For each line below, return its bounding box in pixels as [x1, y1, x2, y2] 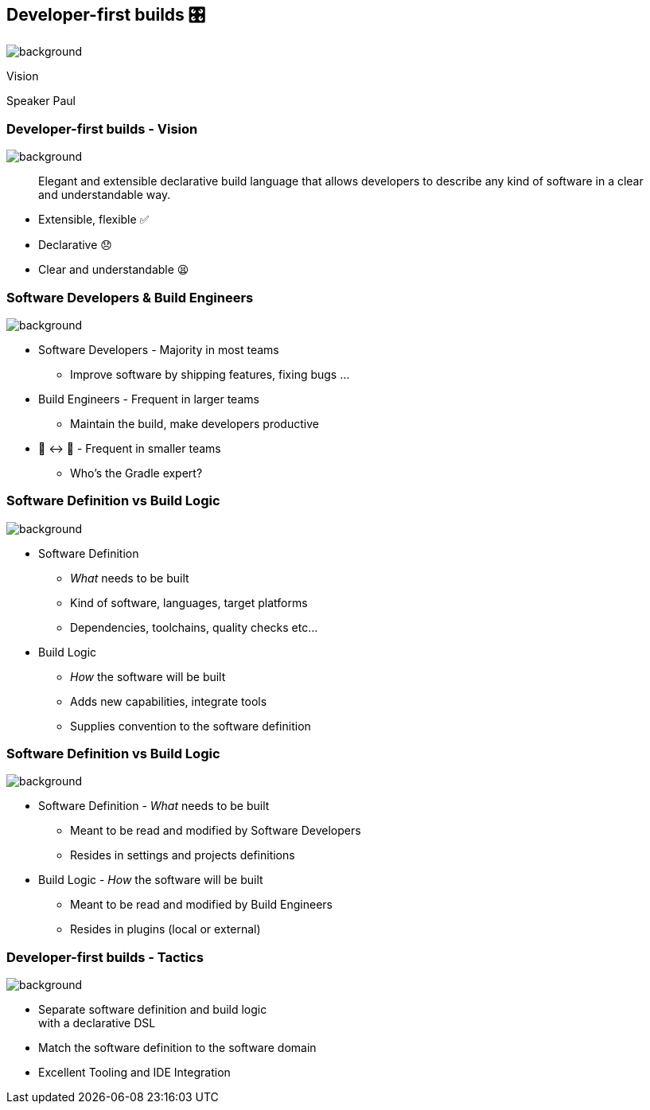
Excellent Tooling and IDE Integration [38, 1065, 231, 1080]
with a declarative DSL [38, 1016, 156, 1030]
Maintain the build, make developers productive [70, 416, 319, 430]
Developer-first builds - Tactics [6, 948, 204, 965]
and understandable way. [38, 188, 171, 202]
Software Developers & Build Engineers [6, 289, 254, 306]
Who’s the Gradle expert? [70, 465, 203, 480]
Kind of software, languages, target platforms [70, 595, 308, 610]
